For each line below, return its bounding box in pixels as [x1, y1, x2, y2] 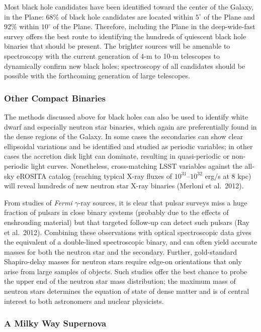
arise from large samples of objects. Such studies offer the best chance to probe [4, 266, 247, 276]
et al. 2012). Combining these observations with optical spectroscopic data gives [4, 227, 251, 237]
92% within [4, 21, 39, 32]
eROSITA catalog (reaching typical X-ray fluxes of [16, 170, 172, 181]
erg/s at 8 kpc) [205, 170, 251, 181]
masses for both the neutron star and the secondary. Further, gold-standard [4, 246, 237, 257]
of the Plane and [204, 11, 255, 22]
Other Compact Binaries [4, 91, 106, 104]
